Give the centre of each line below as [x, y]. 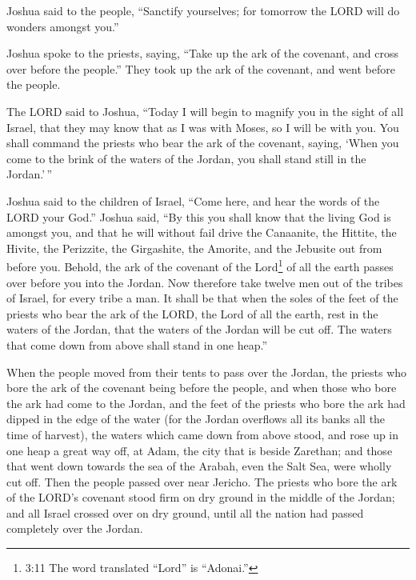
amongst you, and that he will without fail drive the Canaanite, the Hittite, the [202, 232]
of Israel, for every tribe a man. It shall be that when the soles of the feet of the [202, 298]
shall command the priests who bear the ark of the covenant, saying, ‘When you [203, 143]
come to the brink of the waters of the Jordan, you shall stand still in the [186, 158]
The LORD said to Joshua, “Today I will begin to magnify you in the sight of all [205, 111]
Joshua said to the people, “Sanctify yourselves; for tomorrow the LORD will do [203, 10]
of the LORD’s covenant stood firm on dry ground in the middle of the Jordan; [201, 497]
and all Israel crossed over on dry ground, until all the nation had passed [185, 512]
